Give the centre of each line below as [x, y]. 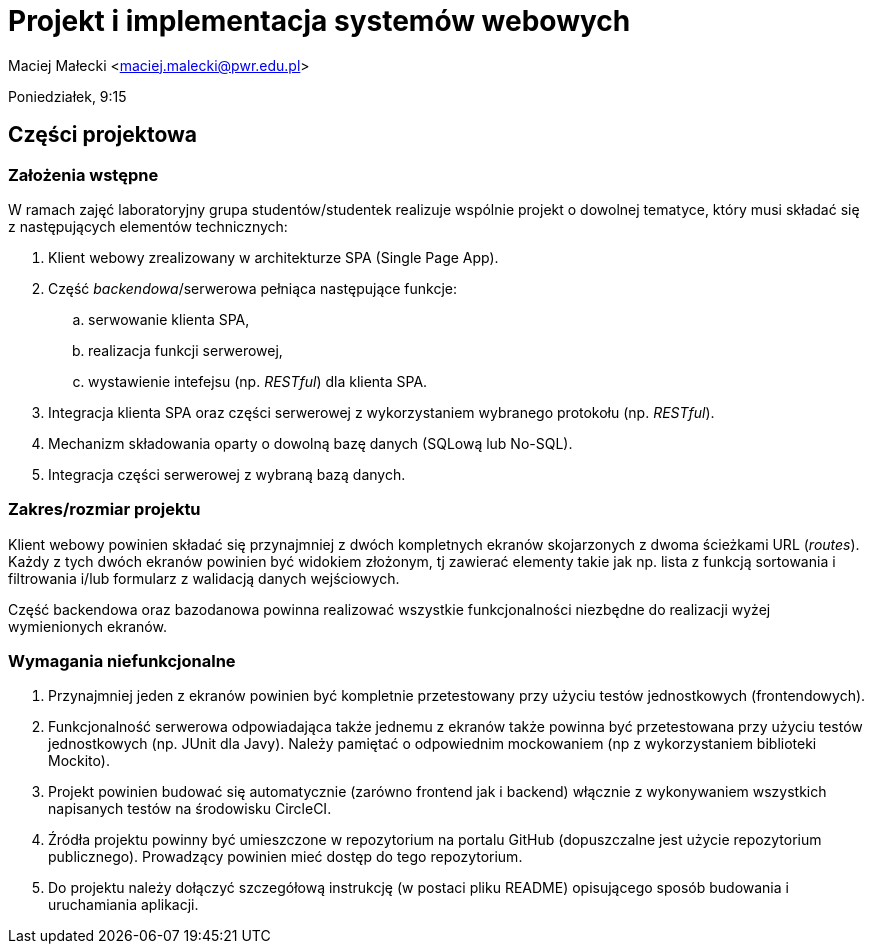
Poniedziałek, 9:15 [67, 96]
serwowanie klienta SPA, [169, 319]
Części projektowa [103, 135]
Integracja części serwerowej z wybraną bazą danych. [227, 474]
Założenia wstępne [83, 174]
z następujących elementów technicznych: [148, 226]
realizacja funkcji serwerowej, [185, 350]
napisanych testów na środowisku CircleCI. [190, 809]
